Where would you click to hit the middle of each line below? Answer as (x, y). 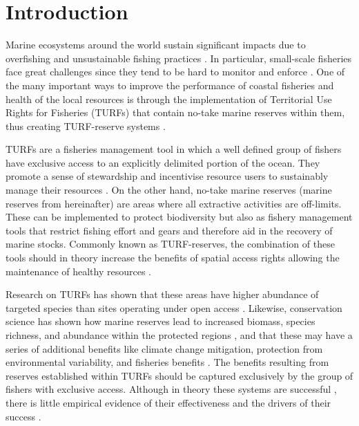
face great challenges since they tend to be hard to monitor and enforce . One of (175, 72)
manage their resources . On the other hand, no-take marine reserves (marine (169, 190)
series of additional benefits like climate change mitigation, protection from (164, 348)
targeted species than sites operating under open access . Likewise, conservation (174, 307)
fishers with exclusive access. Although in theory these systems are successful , (171, 389)
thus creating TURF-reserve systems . (86, 126)
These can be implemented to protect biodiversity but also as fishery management (179, 217)
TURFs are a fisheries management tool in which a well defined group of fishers (174, 149)
